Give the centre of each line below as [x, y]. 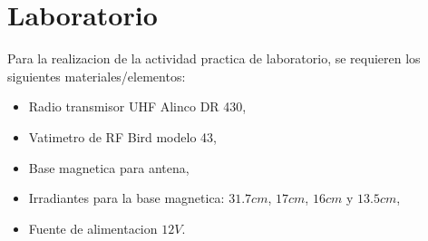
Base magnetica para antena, [109, 167]
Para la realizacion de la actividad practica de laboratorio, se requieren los [214, 58]
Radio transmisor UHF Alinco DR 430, [137, 106]
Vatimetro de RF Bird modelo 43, [122, 136]
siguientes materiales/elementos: [97, 76]
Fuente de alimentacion [93, 228]
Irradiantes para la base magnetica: [126, 198]
